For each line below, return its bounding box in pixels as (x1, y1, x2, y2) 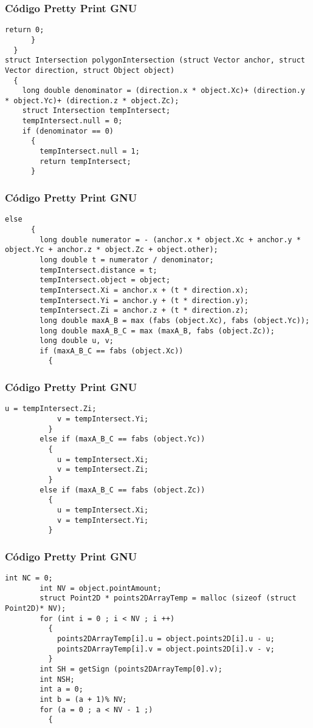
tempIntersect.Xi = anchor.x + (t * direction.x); (40, 285, 249, 294)
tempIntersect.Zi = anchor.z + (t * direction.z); (40, 306, 249, 315)
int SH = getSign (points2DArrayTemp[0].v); (40, 665, 222, 673)
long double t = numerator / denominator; (40, 255, 214, 264)
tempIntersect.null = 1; (40, 147, 140, 156)
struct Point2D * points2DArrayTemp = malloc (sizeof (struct (40, 594, 297, 603)
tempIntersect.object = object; (40, 276, 171, 285)
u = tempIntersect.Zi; (5, 404, 97, 413)
